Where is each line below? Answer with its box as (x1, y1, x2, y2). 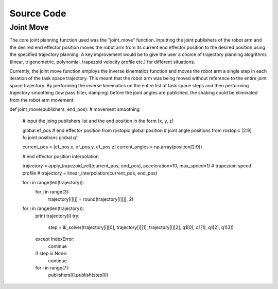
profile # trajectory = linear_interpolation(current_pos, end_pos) (22, 170, 158, 176)
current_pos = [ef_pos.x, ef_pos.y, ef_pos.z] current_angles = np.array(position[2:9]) (22, 144, 202, 150)
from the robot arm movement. (9, 97, 75, 103)
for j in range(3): (35, 189, 70, 195)
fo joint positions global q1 (22, 134, 78, 141)
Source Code (9, 8, 66, 19)
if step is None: (35, 251, 68, 257)
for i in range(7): (35, 264, 69, 271)
